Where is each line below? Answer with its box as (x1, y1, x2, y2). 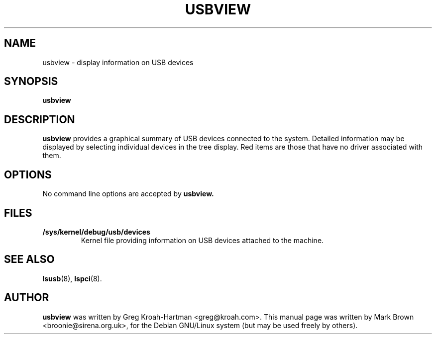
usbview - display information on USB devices (42, 58, 194, 67)
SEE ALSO (4, 253, 55, 266)
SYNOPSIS (4, 75, 58, 88)
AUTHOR (4, 291, 49, 304)
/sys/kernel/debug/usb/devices (42, 227, 150, 236)
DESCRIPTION (4, 113, 75, 126)
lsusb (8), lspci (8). (42, 274, 102, 283)
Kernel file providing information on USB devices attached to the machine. (81, 236, 324, 245)
